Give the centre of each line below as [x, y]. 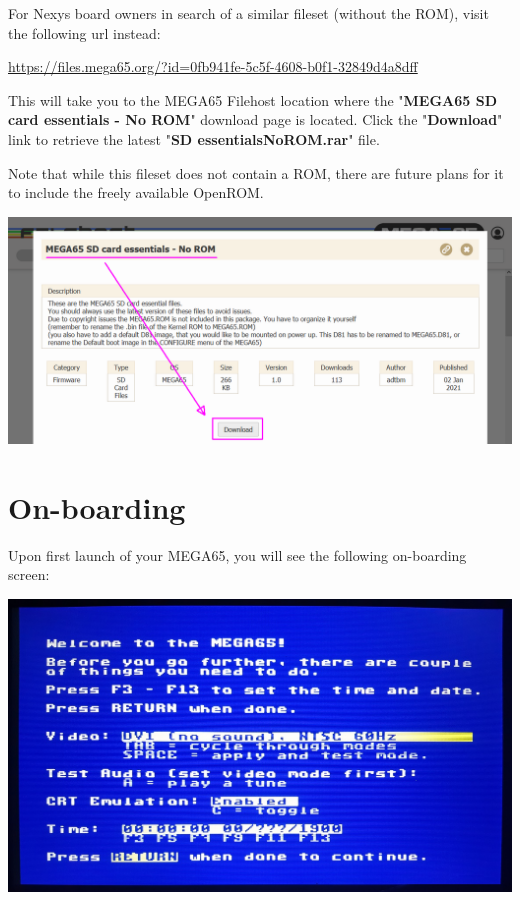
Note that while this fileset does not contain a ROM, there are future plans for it [256, 172]
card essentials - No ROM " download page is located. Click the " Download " [255, 119]
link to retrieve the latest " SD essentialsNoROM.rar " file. [194, 138]
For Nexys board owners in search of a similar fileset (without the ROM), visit [248, 13]
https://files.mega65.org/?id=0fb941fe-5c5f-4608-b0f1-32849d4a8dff [213, 66]
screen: [29, 574]
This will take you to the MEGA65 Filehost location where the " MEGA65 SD [253, 99]
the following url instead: [84, 32]
